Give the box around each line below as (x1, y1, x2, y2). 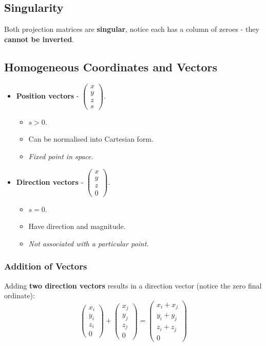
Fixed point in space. (28, 150, 93, 161)
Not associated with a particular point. (28, 238, 149, 248)
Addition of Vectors (4, 260, 87, 273)
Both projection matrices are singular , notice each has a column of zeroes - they (4, 24, 259, 34)
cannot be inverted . (4, 33, 74, 44)
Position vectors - (16, 90, 79, 101)
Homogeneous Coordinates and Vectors (4, 59, 218, 74)
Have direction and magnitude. (28, 221, 126, 232)
